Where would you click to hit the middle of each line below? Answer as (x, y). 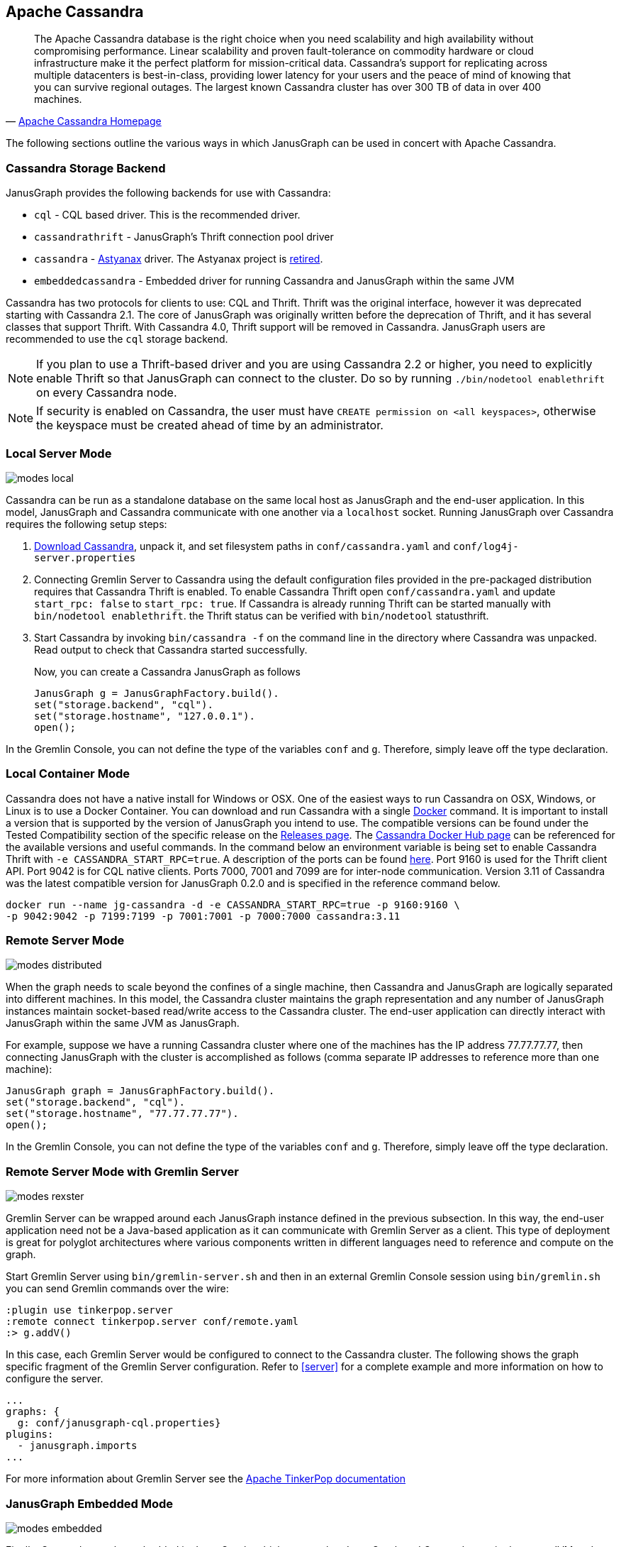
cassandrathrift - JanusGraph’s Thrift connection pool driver (184, 237)
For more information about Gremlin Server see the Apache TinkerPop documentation (206, 1479)
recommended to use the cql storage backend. (117, 339)
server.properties (85, 557)
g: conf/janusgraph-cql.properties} (119, 1423)
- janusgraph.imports (77, 1446)
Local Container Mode (68, 774)
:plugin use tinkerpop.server (90, 1310)
